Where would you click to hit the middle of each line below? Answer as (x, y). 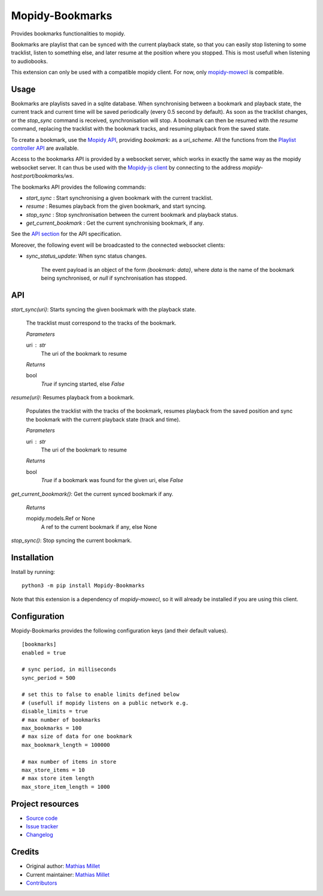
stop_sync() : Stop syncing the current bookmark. (71, 541)
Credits (25, 852)
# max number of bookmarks (61, 720)
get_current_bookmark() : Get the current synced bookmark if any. (92, 494)
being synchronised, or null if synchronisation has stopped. (114, 278)
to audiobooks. (29, 61)
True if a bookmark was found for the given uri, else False (112, 480)
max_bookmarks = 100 (52, 728)
